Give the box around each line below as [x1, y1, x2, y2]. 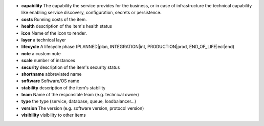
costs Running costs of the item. [21, 16, 87, 22]
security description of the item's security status [21, 64, 120, 70]
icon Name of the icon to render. [21, 30, 87, 36]
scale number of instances [21, 58, 76, 63]
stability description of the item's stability [21, 84, 106, 90]
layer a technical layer [21, 37, 66, 42]
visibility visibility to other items [21, 112, 86, 118]
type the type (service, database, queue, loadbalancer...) [21, 98, 136, 105]
